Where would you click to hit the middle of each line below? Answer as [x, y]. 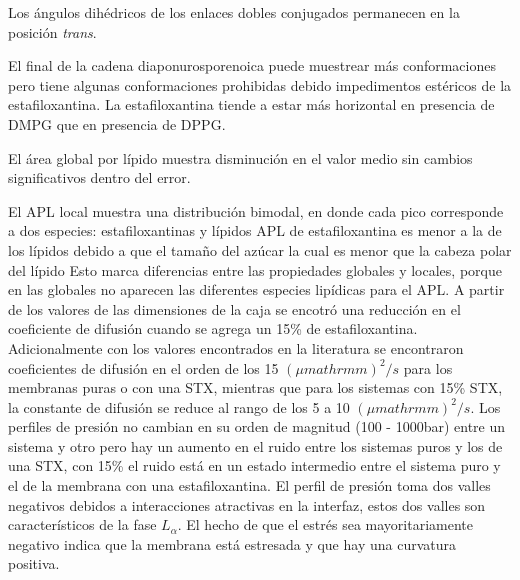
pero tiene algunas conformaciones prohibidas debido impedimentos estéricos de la [260, 84]
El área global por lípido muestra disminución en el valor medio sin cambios [240, 157]
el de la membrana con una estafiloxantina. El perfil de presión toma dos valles [249, 485]
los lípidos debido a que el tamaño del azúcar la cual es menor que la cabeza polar [260, 249]
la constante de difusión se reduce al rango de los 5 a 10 [179, 406]
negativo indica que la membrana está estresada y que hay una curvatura [232, 543]
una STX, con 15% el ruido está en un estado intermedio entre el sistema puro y [254, 465]
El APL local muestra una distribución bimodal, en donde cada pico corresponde [256, 210]
